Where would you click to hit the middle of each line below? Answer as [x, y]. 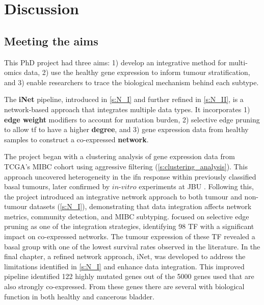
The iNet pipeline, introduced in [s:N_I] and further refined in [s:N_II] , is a [124, 99]
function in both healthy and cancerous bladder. [79, 296]
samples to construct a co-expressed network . [76, 139]
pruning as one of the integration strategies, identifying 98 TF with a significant [129, 226]
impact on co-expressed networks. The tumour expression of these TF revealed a [130, 236]
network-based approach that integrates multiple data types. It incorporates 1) [127, 109]
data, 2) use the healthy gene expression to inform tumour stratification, [137, 72]
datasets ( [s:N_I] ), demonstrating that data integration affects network [140, 206]
